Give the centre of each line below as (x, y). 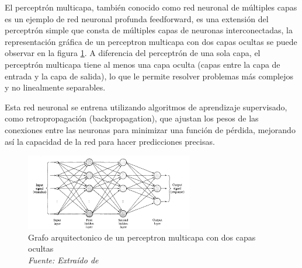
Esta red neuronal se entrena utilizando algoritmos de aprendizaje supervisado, (146, 107)
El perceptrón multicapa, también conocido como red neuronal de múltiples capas (151, 7)
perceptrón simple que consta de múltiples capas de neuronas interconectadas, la (149, 30)
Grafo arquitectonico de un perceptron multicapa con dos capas (142, 237)
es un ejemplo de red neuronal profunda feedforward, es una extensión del (137, 18)
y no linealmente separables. (55, 87)
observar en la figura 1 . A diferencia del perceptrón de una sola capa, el (133, 53)
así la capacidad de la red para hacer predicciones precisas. (110, 141)
